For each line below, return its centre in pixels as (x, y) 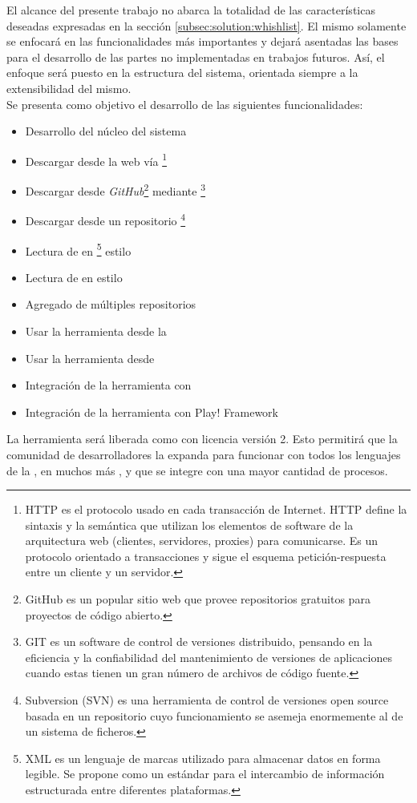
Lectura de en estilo (74, 277)
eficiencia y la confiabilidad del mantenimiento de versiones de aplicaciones (208, 657)
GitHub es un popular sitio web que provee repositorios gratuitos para (198, 599)
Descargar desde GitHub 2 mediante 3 (115, 190)
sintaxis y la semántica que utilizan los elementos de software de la (189, 525)
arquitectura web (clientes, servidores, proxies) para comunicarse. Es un (201, 541)
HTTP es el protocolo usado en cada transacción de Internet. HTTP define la (216, 509)
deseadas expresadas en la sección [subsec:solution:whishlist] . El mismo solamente (206, 25)
